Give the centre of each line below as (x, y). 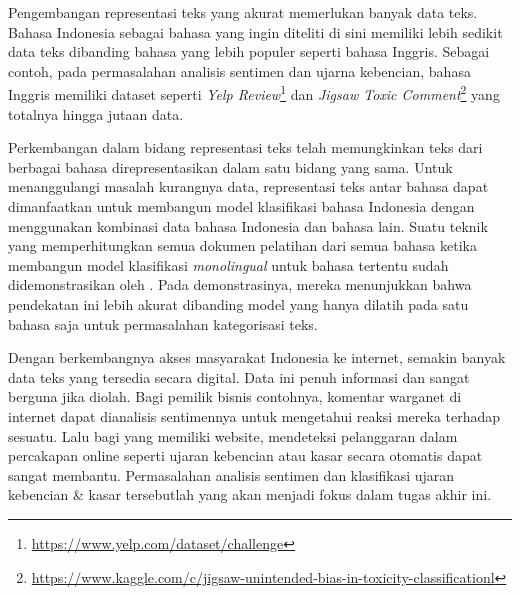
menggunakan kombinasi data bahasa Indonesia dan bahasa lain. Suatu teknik (248, 225)
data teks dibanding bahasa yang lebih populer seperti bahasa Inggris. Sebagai (249, 51)
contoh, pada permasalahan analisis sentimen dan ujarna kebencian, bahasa (239, 70)
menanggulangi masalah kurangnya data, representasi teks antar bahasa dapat (248, 186)
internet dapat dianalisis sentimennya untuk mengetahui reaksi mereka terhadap (254, 415)
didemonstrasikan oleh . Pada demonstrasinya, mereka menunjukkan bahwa (240, 284)
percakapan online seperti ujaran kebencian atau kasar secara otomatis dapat (245, 455)
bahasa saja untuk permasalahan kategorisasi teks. (163, 323)
